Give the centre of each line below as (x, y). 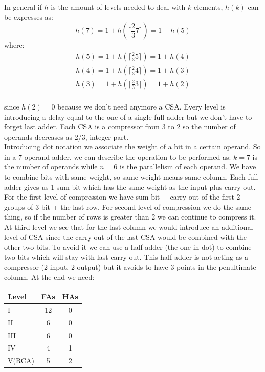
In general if (23, 7)
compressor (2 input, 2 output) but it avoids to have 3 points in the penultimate (130, 267)
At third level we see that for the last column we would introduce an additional (129, 227)
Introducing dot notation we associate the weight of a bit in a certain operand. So (132, 147)
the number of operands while (51, 167)
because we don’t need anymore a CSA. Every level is (141, 106)
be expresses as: (29, 17)
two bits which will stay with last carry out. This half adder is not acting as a (126, 257)
